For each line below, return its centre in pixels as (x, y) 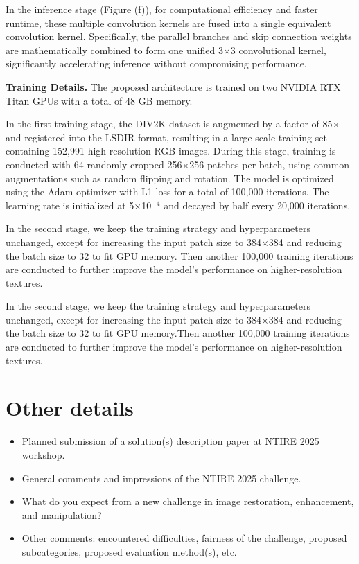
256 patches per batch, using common (270, 164)
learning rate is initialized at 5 (70, 205)
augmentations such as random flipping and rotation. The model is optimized (170, 178)
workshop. (43, 454)
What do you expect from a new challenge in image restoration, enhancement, (188, 501)
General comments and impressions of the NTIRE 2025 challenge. (161, 478)
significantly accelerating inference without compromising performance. (156, 63)
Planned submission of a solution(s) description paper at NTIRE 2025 (170, 441)
